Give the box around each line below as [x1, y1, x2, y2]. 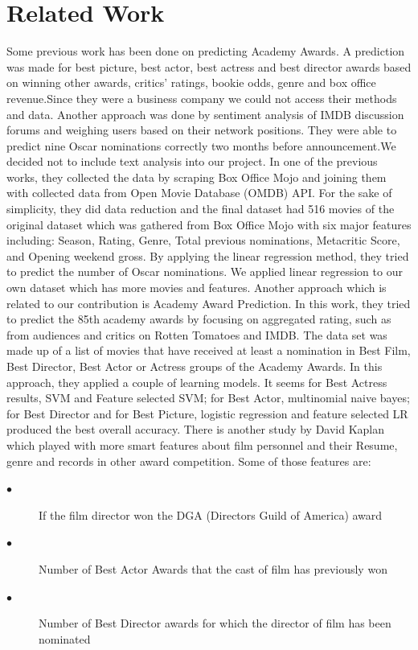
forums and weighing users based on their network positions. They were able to [6, 121, 397, 138]
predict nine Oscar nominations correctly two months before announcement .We [6, 137, 396, 154]
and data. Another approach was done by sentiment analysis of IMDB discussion [6, 105, 404, 122]
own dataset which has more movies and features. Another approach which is [6, 279, 387, 296]
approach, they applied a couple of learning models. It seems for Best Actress [6, 373, 387, 390]
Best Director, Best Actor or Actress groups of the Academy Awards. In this [6, 358, 383, 374]
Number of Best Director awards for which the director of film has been [39, 615, 391, 631]
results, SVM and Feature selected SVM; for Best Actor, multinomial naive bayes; [6, 389, 410, 406]
